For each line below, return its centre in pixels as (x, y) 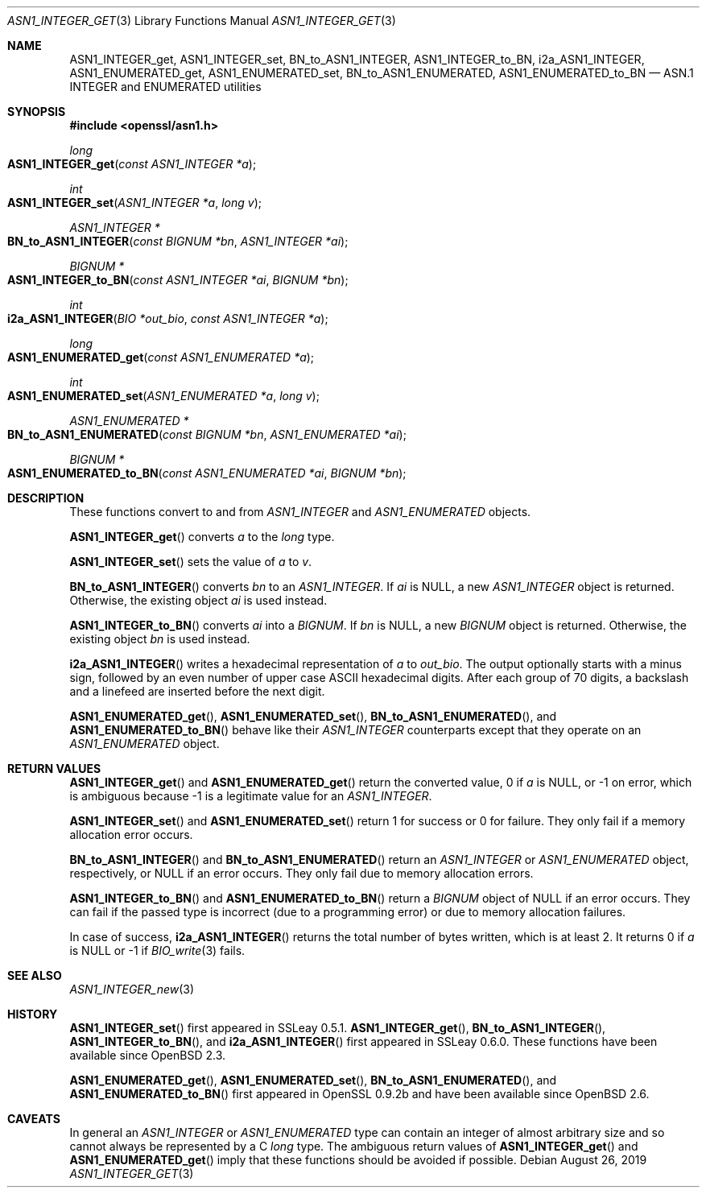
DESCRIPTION (46, 498)
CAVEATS (34, 1119)
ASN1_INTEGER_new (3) (132, 989)
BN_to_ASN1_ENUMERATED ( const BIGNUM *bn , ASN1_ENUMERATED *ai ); (207, 434)
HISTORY (33, 1014)
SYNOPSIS (37, 112)
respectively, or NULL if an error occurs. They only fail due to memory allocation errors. (301, 873)
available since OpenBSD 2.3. (148, 1055)
